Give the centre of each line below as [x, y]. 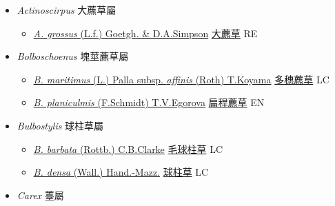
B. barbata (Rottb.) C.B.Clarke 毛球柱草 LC [128, 148]
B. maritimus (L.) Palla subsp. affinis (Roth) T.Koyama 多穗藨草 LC [181, 79]
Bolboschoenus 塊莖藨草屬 [73, 56]
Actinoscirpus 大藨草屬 [67, 10]
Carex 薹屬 [40, 195]
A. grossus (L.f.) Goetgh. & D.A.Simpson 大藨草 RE [145, 33]
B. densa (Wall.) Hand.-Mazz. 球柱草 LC [121, 172]
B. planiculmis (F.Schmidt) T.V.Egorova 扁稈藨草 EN [149, 102]
